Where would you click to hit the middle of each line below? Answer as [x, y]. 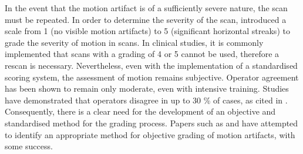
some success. [29, 146]
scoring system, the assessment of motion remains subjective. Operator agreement [152, 77]
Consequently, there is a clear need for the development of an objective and [140, 111]
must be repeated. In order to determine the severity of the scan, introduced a [146, 19]
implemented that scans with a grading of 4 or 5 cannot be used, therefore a [142, 54]
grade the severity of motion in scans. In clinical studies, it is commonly [134, 42]
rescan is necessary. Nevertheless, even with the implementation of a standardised [151, 65]
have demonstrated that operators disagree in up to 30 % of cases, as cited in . [146, 100]
